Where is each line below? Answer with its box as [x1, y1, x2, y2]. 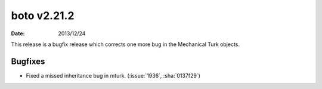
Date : [11, 30, 25, 37]
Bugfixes [11, 56, 45, 66]
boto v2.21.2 [11, 9, 75, 22]
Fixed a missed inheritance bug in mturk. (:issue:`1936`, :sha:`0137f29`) [26, 72, 201, 79]
